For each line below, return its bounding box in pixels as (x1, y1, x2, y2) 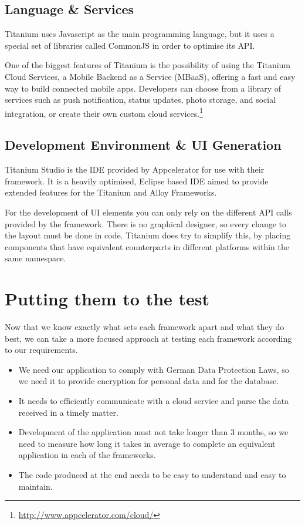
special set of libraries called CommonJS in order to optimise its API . (5, 39, 255, 51)
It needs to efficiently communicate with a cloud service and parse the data (18, 395, 289, 407)
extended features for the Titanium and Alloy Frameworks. (5, 186, 217, 198)
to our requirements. (5, 344, 78, 356)
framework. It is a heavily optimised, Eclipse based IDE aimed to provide (5, 174, 269, 187)
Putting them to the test (5, 287, 210, 311)
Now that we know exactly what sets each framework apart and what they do (5, 321, 284, 333)
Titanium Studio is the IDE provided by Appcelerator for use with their (5, 163, 265, 176)
